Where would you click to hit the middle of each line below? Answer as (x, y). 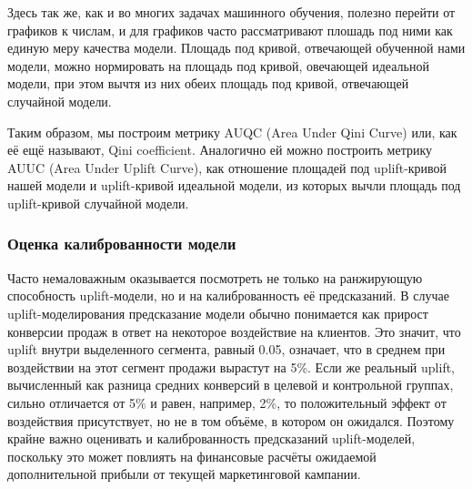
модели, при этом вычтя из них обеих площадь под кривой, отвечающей (208, 83)
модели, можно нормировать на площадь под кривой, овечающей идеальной (218, 65)
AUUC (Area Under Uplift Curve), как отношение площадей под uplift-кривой (227, 167)
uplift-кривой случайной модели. (98, 203)
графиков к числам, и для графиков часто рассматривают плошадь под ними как (230, 30)
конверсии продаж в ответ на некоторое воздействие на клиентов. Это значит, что (234, 331)
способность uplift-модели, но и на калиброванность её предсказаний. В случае (228, 295)
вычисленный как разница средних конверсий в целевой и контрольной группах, (231, 385)
